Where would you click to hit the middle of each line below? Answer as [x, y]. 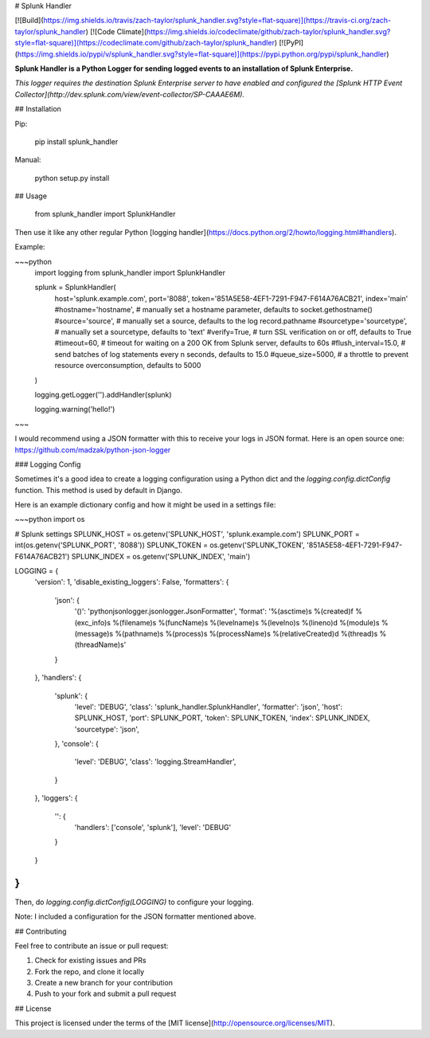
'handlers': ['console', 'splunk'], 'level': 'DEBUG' [153, 828]
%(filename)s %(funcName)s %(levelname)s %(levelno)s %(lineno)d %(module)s [246, 622]
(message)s [94, 633]
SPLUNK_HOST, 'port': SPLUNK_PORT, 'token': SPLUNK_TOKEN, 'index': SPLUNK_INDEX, [222, 718]
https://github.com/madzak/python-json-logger [93, 449]
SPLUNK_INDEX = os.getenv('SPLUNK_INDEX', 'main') [161, 556]
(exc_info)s [93, 622]
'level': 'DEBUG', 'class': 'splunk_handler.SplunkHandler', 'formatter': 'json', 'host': [208, 707]
